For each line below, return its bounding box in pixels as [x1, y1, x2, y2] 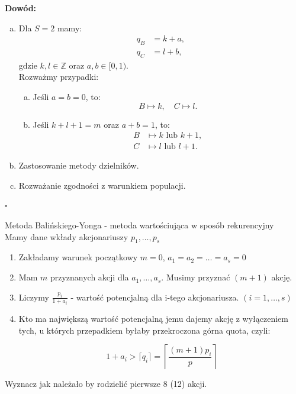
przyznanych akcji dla [50, 271, 129, 283]
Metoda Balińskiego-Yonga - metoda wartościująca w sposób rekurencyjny [5, 219, 274, 231]
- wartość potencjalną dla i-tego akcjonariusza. [70, 290, 239, 303]
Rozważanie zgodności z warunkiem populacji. [18, 179, 186, 191]
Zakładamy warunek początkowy [18, 251, 138, 263]
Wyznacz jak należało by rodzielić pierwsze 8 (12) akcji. [5, 377, 207, 390]
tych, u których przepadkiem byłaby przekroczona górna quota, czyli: [18, 324, 271, 336]
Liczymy [18, 290, 49, 303]
